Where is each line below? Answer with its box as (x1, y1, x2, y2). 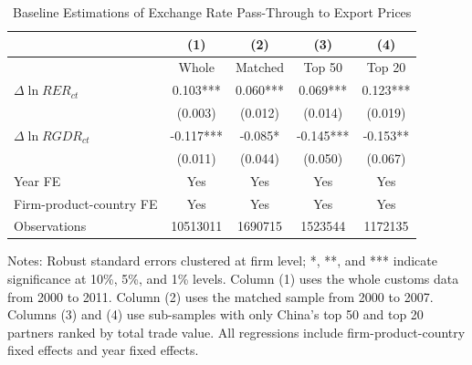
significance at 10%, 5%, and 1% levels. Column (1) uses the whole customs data (7, 269, 459, 288)
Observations (14, 216, 87, 235)
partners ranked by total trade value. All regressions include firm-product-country (7, 322, 466, 341)
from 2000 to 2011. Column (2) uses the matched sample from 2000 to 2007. (7, 287, 434, 306)
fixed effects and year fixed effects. (7, 340, 199, 360)
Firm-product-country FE (14, 193, 158, 213)
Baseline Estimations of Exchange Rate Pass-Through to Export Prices (13, 3, 412, 21)
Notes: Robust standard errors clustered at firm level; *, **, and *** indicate (7, 251, 437, 270)
